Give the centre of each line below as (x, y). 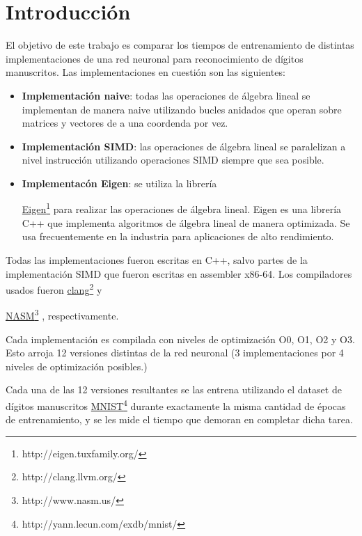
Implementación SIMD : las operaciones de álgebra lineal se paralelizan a (184, 146)
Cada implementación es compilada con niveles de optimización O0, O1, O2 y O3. (180, 339)
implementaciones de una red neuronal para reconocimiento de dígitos (155, 58)
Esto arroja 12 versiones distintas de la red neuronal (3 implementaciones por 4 (175, 353)
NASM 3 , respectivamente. (62, 314)
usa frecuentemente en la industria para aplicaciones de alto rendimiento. (178, 236)
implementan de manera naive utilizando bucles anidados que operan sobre (182, 109)
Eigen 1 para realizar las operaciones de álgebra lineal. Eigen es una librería (182, 208)
